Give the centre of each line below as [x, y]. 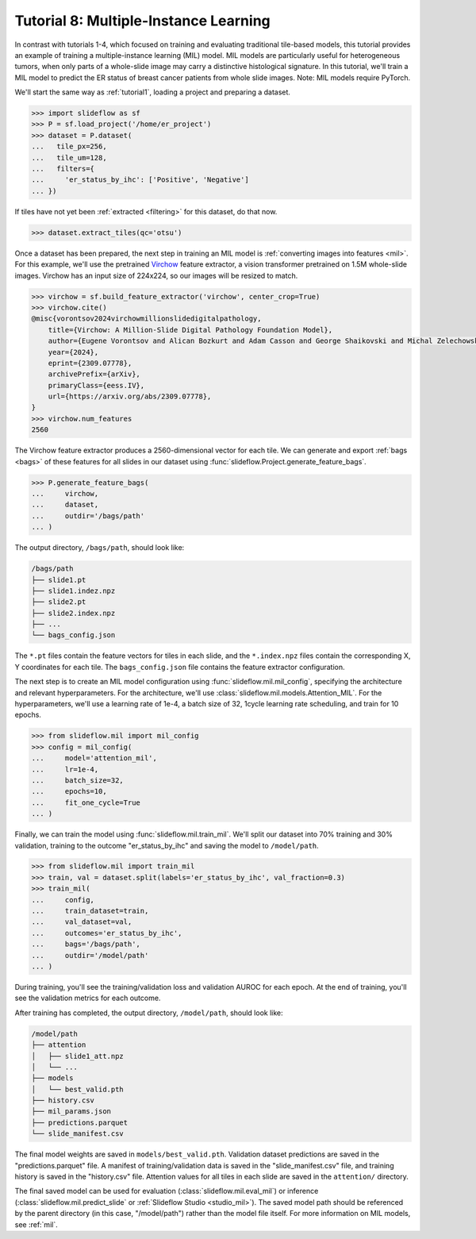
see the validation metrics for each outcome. [88, 998]
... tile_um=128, [69, 158]
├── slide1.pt [59, 580]
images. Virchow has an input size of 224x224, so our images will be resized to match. [156, 275]
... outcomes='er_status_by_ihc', [107, 933]
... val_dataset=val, [82, 922]
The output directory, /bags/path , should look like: [100, 548]
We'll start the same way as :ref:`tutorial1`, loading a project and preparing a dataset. [153, 92]
